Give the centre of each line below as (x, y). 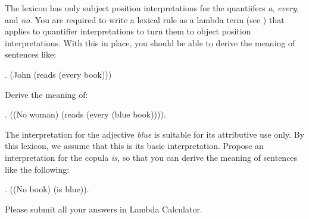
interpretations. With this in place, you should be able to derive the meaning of (150, 42)
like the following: (37, 169)
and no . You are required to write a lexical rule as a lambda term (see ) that (145, 19)
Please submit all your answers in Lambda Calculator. (104, 209)
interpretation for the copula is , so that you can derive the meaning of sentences (151, 157)
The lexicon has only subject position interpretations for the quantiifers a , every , (152, 8)
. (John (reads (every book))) (58, 74)
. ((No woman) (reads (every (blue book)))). (85, 114)
